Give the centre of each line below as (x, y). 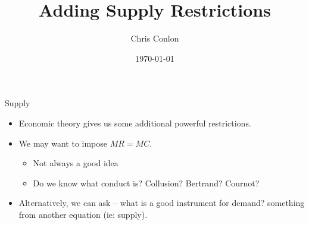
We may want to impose (63, 143)
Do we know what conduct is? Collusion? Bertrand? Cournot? (146, 183)
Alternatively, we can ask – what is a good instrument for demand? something (162, 203)
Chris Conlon (155, 38)
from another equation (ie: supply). (83, 214)
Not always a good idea (76, 163)
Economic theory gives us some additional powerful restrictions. (135, 123)
